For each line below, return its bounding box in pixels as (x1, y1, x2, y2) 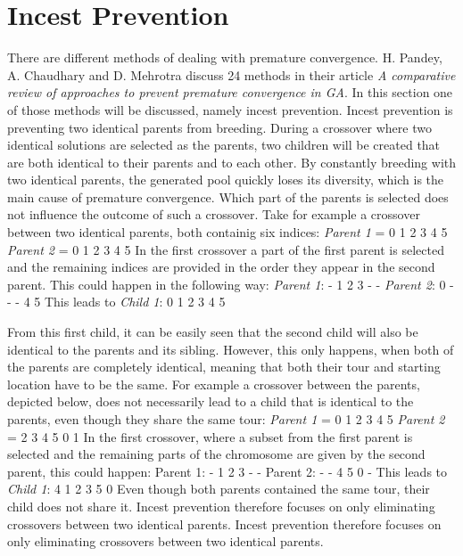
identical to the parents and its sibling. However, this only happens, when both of (7, 339, 454, 358)
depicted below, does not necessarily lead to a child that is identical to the (7, 392, 414, 411)
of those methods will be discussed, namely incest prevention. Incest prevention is (7, 100, 453, 119)
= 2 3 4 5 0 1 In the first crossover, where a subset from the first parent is (7, 427, 413, 446)
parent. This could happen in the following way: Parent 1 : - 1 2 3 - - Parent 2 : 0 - (7, 274, 454, 293)
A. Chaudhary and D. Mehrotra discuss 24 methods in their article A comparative (7, 65, 456, 84)
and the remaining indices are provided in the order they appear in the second (7, 258, 435, 276)
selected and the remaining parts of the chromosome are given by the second (7, 445, 426, 463)
